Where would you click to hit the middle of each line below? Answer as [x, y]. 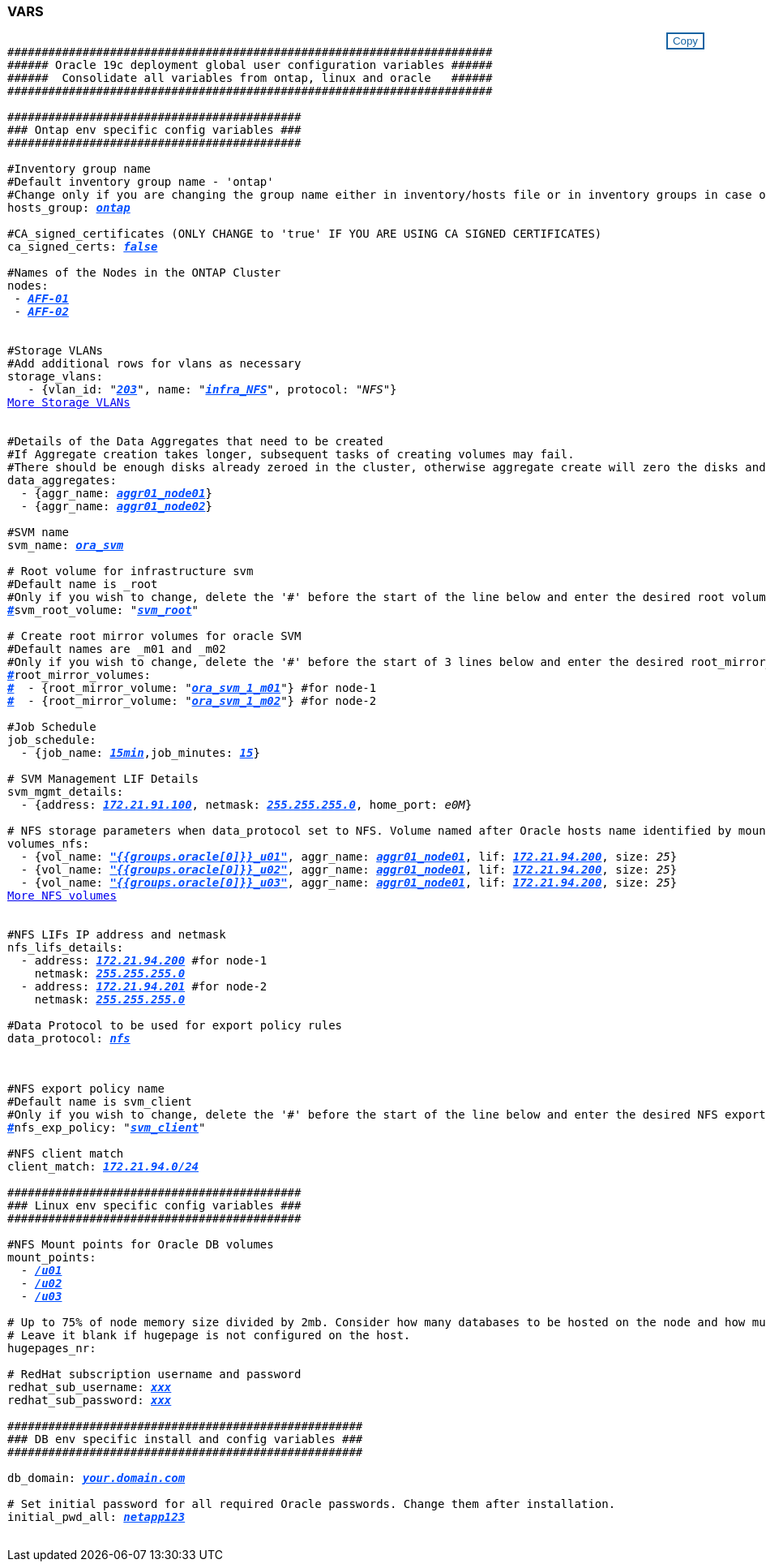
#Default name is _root [83, 584]
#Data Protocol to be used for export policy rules [175, 1026]
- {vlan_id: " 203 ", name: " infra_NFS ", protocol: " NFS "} [212, 390]
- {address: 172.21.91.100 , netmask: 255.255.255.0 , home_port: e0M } [246, 805]
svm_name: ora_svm [66, 546]
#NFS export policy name [86, 1089]
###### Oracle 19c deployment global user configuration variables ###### [250, 65]
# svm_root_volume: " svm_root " [103, 610]
